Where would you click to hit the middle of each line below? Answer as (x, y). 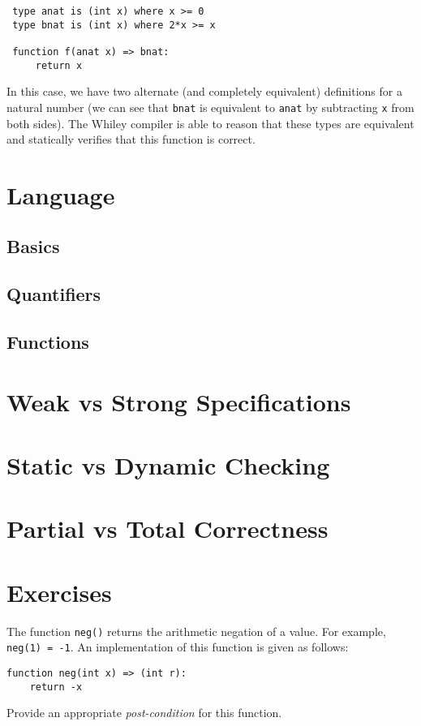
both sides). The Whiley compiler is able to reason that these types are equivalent (210, 123)
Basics (33, 246)
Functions (48, 342)
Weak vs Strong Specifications (179, 401)
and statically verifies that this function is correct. (131, 139)
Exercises (59, 592)
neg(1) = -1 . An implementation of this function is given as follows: (178, 647)
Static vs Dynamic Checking (168, 465)
